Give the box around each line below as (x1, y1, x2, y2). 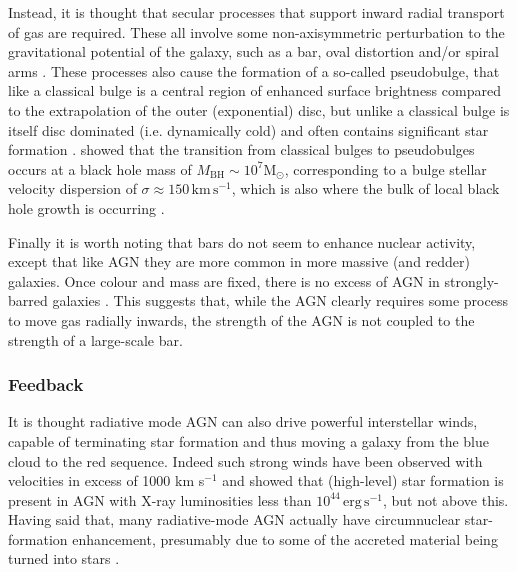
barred (8, 290, 48, 311)
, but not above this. (382, 489, 509, 510)
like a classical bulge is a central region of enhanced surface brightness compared (8, 80, 501, 101)
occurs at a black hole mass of (8, 158, 192, 179)
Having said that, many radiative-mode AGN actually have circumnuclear (8, 509, 461, 530)
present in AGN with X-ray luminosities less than (8, 489, 312, 510)
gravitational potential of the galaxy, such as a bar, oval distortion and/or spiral (8, 41, 499, 62)
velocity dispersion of (8, 178, 137, 199)
